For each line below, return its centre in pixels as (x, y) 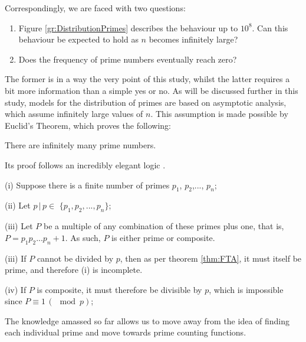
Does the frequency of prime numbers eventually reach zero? (128, 59)
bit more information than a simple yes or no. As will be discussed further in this (152, 90)
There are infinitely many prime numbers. (80, 145)
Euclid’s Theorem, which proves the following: (88, 125)
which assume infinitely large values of (74, 114)
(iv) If (16, 289)
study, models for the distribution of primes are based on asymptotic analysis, (146, 102)
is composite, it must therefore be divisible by (119, 289)
